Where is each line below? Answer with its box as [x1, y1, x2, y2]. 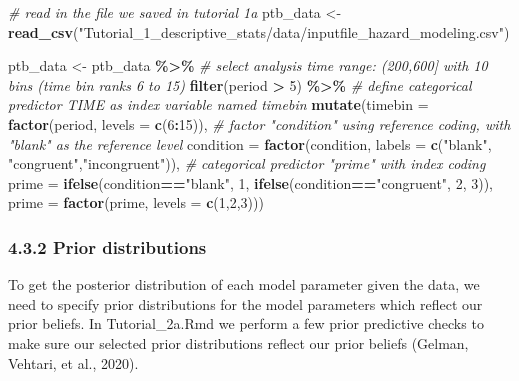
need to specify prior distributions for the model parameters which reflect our [8, 293, 483, 314]
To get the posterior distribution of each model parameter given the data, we [8, 274, 480, 295]
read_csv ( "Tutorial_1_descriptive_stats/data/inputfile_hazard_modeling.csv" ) [8, 21, 510, 42]
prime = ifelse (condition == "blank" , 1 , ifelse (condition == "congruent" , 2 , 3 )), [8, 172, 493, 193]
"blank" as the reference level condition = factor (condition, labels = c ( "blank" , [8, 133, 492, 154]
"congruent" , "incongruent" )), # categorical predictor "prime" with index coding [8, 153, 486, 174]
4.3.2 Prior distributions [8, 234, 207, 259]
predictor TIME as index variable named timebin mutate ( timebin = [8, 94, 429, 115]
